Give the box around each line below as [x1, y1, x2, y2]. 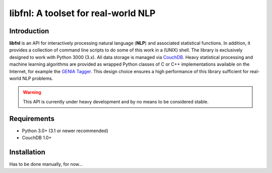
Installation [9, 148, 45, 156]
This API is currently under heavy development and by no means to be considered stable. [23, 98, 209, 104]
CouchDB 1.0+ [22, 135, 52, 141]
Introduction [9, 27, 49, 35]
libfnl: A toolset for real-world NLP [9, 8, 156, 19]
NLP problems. [22, 76, 53, 82]
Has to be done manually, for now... [9, 161, 83, 167]
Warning [23, 89, 41, 95]
